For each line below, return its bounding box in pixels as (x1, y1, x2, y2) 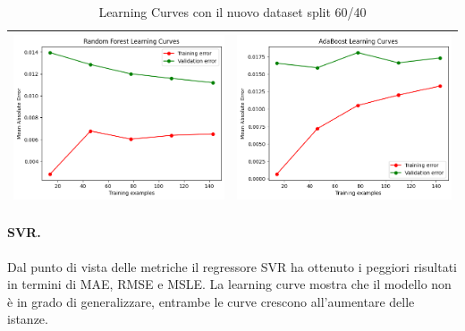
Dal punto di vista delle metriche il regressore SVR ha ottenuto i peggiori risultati (7, 257, 457, 276)
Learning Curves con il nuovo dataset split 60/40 (98, 3, 367, 21)
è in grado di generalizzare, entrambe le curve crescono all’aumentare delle (7, 292, 415, 310)
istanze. (7, 310, 48, 328)
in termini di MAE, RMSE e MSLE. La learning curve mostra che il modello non (7, 275, 452, 293)
